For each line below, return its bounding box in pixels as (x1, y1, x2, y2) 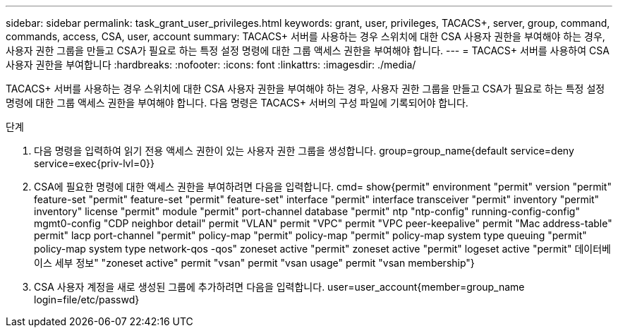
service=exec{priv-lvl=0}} (34, 157, 154, 169)
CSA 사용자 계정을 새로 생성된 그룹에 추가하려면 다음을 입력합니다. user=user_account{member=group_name (34, 281, 525, 293)
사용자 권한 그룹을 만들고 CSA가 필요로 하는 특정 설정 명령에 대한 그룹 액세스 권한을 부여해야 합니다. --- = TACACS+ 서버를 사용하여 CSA (6, 44, 610, 56)
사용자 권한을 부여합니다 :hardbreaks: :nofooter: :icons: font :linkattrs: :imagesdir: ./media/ (6, 59, 416, 71)
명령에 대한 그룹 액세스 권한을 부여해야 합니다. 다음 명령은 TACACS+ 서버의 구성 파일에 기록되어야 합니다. (6, 97, 468, 109)
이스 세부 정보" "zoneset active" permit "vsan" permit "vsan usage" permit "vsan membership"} (34, 257, 475, 269)
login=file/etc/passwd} (34, 293, 140, 305)
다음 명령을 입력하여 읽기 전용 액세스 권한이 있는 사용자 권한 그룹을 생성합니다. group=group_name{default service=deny (34, 145, 574, 157)
